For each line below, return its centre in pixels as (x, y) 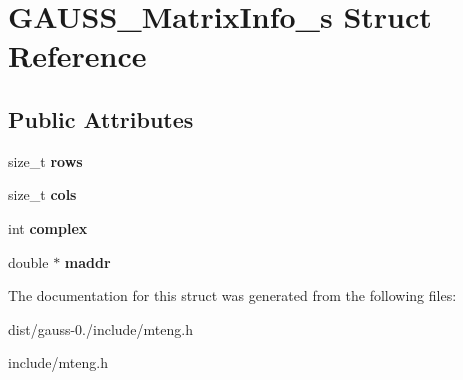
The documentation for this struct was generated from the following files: (232, 295)
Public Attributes (101, 118)
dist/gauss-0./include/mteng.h (100, 328)
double (28, 261)
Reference (77, 55)
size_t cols (42, 194)
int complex (48, 227)
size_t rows (45, 160)
